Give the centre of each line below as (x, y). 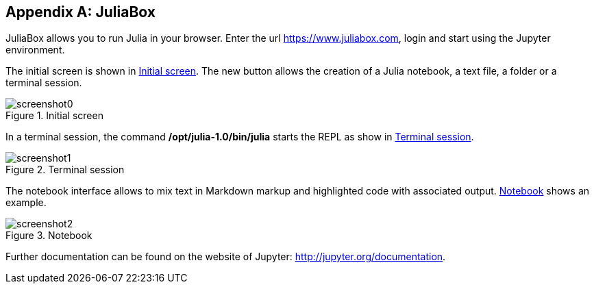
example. (26, 203)
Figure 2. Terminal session (65, 170)
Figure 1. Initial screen (54, 116)
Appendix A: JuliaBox (81, 12)
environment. (35, 50)
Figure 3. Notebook (49, 236)
